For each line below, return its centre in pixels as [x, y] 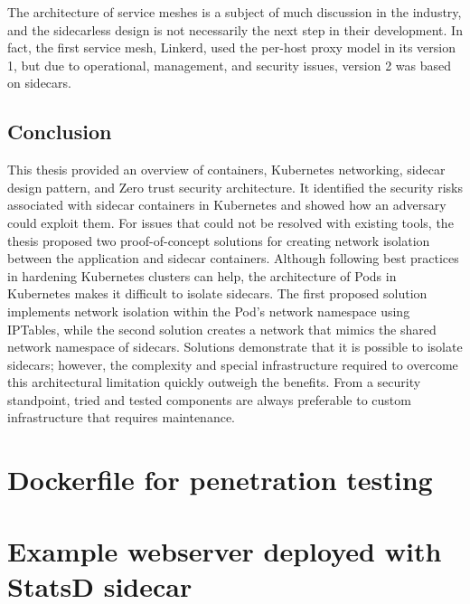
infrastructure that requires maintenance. [121, 417]
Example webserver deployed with [225, 550]
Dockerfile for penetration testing [220, 480]
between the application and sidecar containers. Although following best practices [233, 258]
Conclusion [60, 132]
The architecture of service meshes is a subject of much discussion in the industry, [235, 12]
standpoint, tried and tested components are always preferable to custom [209, 399]
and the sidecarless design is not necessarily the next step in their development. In [235, 29]
